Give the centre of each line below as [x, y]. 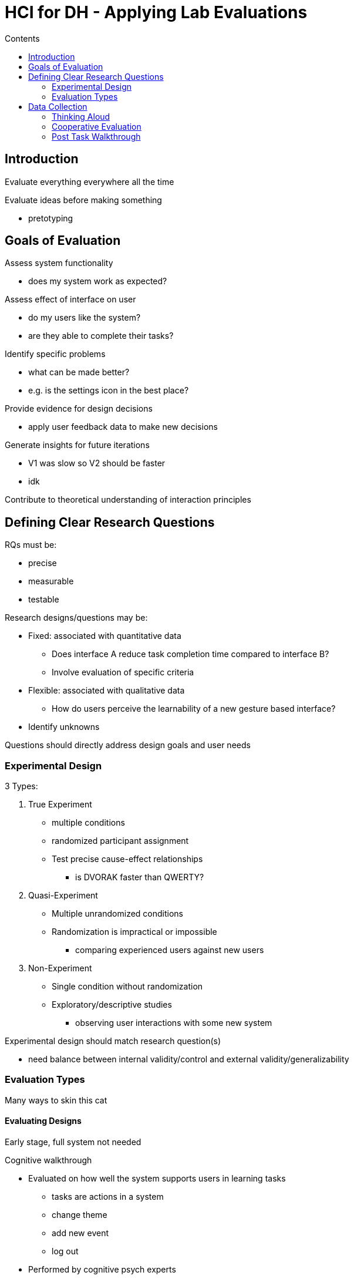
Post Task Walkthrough [96, 136]
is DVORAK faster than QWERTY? [140, 877]
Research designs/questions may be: [76, 618]
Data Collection [58, 106]
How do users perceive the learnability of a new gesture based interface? [194, 709]
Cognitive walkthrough [48, 1160]
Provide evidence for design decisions [79, 409]
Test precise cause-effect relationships [127, 859]
